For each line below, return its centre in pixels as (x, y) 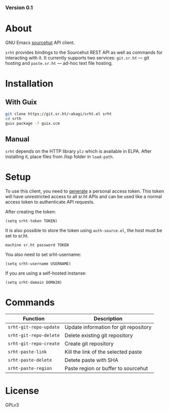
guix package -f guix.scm (32, 123)
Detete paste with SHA (91, 360)
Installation (29, 84)
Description (108, 319)
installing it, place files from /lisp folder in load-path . (59, 157)
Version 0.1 (19, 8)
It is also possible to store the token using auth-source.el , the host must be (84, 231)
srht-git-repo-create (34, 344)
